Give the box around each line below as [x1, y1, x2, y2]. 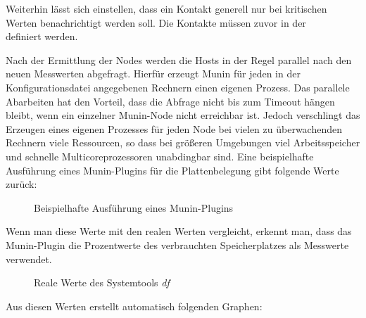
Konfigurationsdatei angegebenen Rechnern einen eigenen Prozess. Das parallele [6, 79, 350, 94]
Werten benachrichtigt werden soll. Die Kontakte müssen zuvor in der [6, 15, 306, 30]
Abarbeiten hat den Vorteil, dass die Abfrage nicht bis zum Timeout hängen [6, 94, 335, 108]
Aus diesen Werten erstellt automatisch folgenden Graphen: [6, 298, 263, 313]
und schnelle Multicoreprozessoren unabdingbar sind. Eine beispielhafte [6, 148, 314, 163]
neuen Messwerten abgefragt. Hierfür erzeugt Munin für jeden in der [6, 66, 301, 81]
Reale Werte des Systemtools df [34, 275, 170, 290]
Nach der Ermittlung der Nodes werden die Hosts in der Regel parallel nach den [6, 52, 352, 67]
